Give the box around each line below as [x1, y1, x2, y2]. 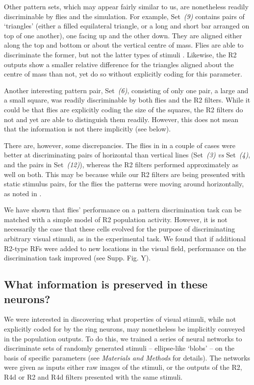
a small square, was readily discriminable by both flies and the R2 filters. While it [4, 95, 251, 105]
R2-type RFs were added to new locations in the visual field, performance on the [4, 243, 247, 253]
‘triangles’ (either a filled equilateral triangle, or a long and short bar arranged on [4, 21, 250, 31]
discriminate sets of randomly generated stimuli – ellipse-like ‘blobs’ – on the [4, 343, 234, 353]
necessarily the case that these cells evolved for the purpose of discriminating [4, 224, 235, 234]
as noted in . [4, 188, 42, 198]
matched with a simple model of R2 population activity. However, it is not [4, 214, 228, 224]
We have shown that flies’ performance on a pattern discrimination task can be [4, 205, 242, 215]
